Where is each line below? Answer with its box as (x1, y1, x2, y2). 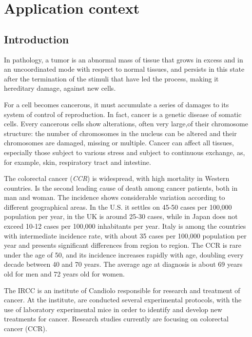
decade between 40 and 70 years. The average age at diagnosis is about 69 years (4, 259, 243, 269)
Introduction (4, 31, 69, 46)
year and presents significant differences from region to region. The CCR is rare (4, 240, 241, 250)
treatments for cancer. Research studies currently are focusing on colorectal (4, 314, 229, 324)
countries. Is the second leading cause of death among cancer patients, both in (4, 182, 238, 193)
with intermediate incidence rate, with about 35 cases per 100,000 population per (4, 230, 247, 240)
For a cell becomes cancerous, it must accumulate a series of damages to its (4, 99, 229, 109)
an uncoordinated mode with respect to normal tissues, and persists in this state (4, 64, 245, 74)
